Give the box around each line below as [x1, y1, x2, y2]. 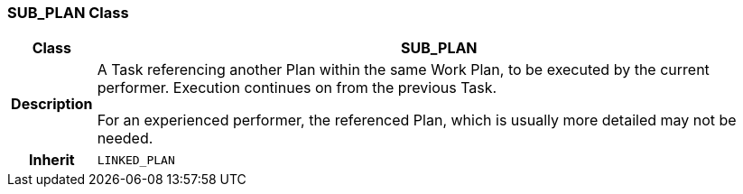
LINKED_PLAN [97, 152, 175, 167]
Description [11, 95, 93, 114]
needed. [97, 129, 153, 148]
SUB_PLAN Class [7, 4, 129, 22]
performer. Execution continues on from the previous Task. [97, 79, 497, 97]
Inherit [28, 151, 75, 170]
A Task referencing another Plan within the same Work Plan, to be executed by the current [97, 60, 710, 79]
